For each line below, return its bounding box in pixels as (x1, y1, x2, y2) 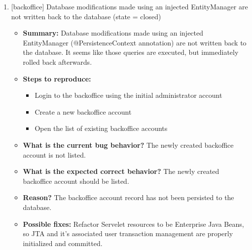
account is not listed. (23, 149, 86, 160)
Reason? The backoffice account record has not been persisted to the (23, 192, 234, 203)
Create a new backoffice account (35, 106, 132, 117)
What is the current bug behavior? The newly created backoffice (23, 139, 234, 150)
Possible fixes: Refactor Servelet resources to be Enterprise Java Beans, (23, 218, 244, 229)
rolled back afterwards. (23, 56, 92, 67)
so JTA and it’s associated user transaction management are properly (23, 228, 233, 239)
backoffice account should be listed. (23, 175, 129, 186)
